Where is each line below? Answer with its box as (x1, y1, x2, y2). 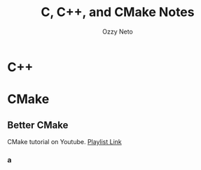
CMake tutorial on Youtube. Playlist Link (7, 137, 123, 146)
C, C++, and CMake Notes (41, 4, 195, 20)
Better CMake (7, 119, 69, 131)
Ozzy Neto (102, 27, 133, 36)
